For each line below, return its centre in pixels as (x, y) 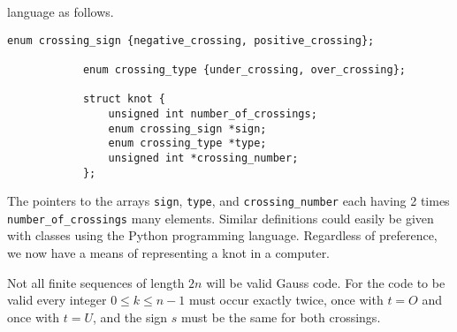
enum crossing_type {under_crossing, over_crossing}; (244, 69)
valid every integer (57, 300)
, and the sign (130, 317)
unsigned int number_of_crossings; (213, 113)
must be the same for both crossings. (281, 317)
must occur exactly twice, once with (286, 300)
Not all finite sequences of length (96, 282)
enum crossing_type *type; (187, 143)
